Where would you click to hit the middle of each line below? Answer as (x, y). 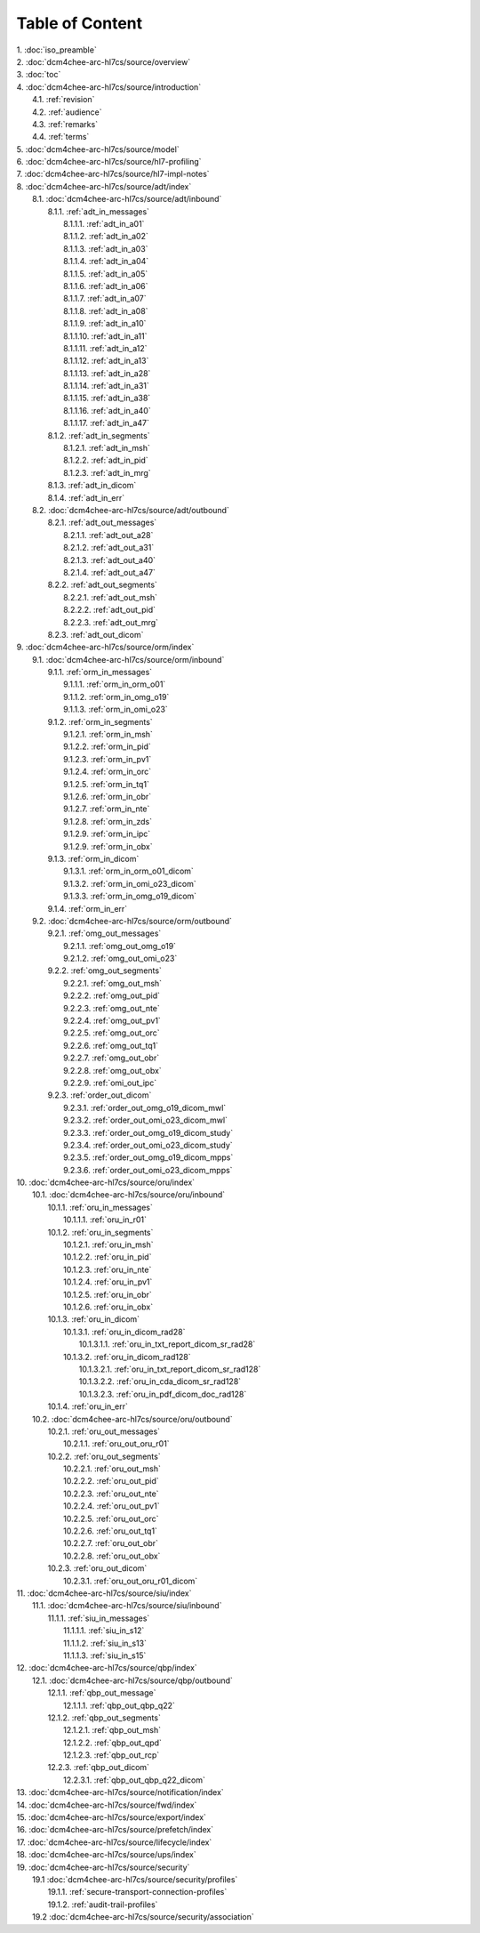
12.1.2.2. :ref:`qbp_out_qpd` (112, 1743)
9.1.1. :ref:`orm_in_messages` (100, 673)
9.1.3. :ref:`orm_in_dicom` (93, 858)
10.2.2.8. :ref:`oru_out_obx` (112, 1556)
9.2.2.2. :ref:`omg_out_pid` (112, 995)
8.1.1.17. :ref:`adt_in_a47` (107, 423)
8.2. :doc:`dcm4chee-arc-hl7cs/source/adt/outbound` (131, 510)
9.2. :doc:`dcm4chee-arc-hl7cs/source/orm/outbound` (132, 921)
